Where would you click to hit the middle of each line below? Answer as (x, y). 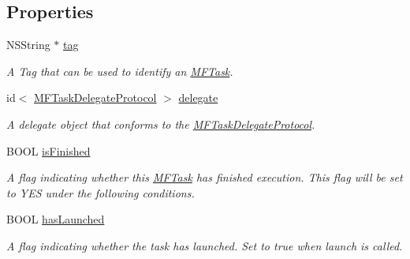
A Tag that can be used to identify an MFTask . (120, 71)
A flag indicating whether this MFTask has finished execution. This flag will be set (205, 177)
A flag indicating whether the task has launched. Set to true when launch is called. (205, 245)
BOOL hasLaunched (56, 219)
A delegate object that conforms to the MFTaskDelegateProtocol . (161, 124)
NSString (28, 45)
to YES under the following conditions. (101, 192)
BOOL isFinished (48, 150)
